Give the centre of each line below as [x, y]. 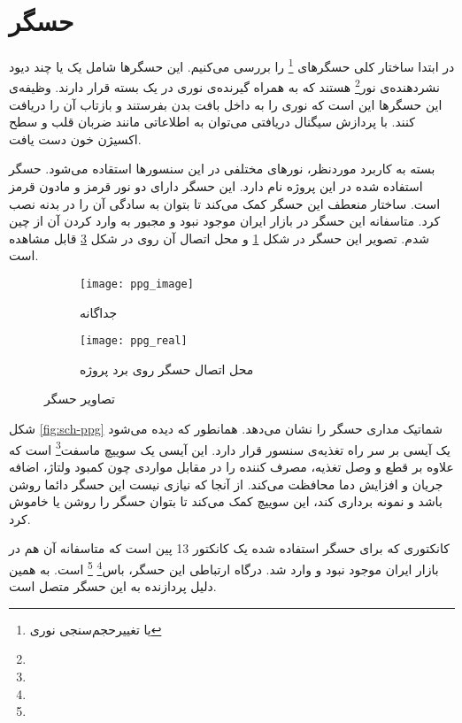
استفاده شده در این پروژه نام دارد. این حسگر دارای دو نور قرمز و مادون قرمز [216, 186]
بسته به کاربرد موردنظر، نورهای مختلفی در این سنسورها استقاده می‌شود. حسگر [222, 169]
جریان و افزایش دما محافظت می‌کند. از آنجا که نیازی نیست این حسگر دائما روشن [226, 484]
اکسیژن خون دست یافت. [75, 138]
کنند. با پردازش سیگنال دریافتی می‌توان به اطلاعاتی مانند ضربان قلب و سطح [212, 122]
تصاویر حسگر [80, 399]
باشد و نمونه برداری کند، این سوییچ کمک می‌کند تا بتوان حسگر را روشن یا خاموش [226, 501]
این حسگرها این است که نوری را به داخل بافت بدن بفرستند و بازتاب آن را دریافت [226, 104]
